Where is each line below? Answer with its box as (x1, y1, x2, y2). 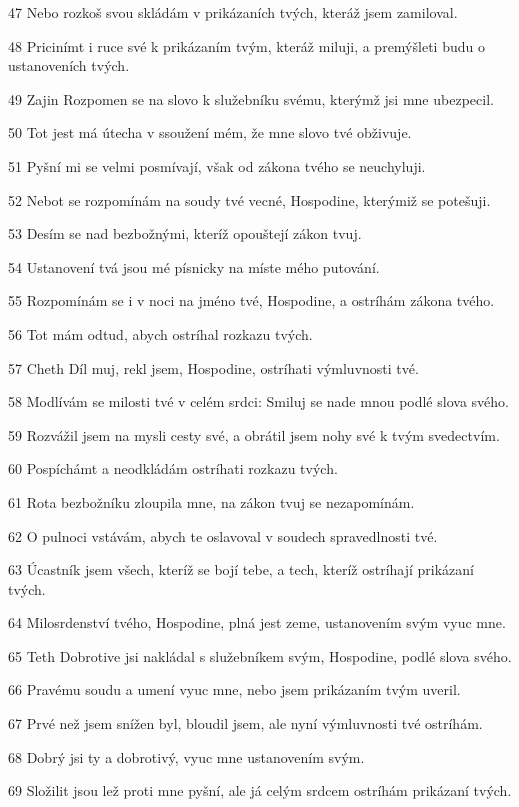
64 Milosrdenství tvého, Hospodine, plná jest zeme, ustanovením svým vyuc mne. (8, 612, 506, 633)
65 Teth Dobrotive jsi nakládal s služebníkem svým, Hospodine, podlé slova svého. (8, 645, 512, 666)
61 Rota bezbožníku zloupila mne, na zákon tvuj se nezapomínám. (8, 491, 415, 512)
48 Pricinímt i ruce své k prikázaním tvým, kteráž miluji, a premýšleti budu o (8, 35, 485, 56)
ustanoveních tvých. (8, 55, 130, 76)
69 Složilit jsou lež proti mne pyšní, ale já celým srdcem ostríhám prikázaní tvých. (8, 780, 512, 801)
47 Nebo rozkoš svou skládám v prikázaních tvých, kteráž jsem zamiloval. (8, 2, 458, 22)
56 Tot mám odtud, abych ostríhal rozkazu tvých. (8, 323, 313, 344)
